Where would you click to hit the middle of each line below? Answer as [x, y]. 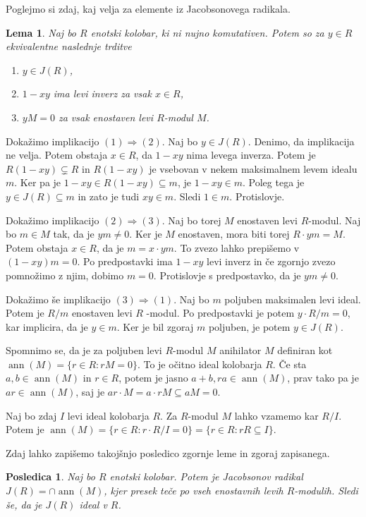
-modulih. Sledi [326, 491]
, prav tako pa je [323, 378]
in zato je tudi [109, 196]
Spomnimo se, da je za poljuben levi [84, 350]
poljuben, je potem [249, 326]
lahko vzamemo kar [276, 415]
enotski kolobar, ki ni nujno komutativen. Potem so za [207, 32]
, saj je [90, 392]
